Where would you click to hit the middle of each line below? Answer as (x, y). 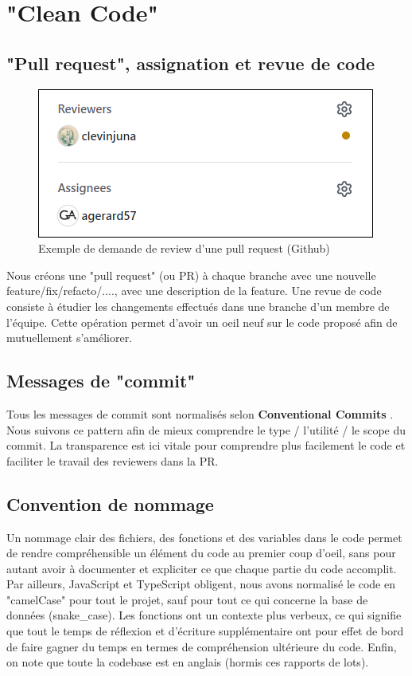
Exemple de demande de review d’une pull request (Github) (184, 248)
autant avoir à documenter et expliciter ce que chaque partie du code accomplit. (202, 568)
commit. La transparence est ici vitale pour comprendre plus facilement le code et (206, 445)
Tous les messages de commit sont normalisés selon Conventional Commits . (200, 413)
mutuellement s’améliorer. (70, 338)
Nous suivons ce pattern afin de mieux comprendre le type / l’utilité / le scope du (206, 429)
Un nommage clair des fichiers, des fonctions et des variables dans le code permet (204, 537)
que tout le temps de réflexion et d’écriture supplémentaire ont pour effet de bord (205, 631)
